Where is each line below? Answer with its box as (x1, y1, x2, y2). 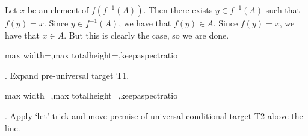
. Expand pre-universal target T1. (5, 69, 129, 81)
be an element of (27, 4, 89, 16)
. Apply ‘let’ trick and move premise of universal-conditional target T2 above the (5, 109, 303, 122)
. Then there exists (143, 4, 213, 16)
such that (265, 4, 301, 16)
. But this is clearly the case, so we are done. (64, 28, 229, 41)
